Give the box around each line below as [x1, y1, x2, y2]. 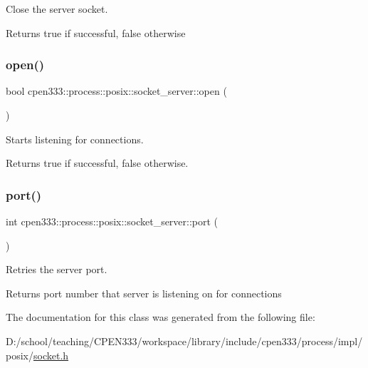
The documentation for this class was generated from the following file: [6, 310, 315, 324]
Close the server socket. [6, 1, 108, 16]
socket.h [33, 347, 69, 362]
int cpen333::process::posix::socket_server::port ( [6, 214, 219, 228]
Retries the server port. [6, 262, 107, 277]
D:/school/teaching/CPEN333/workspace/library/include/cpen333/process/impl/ [6, 333, 363, 348]
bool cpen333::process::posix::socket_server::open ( [6, 83, 227, 98]
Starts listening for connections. [6, 131, 144, 146]
